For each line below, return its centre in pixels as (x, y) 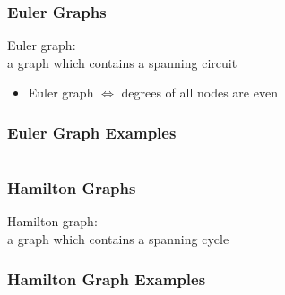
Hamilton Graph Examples (107, 278)
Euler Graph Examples (92, 132)
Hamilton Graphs (72, 188)
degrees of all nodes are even (199, 93)
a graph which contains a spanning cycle (118, 239)
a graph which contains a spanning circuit (122, 62)
